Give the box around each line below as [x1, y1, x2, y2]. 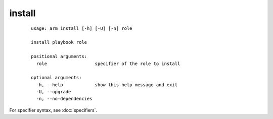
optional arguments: [31, 75, 82, 81]
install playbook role [31, 39, 87, 45]
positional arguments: [31, 53, 87, 59]
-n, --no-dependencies [36, 96, 93, 102]
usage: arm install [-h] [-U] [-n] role [31, 25, 132, 31]
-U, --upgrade [36, 89, 71, 95]
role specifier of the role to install [36, 61, 180, 67]
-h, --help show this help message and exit [36, 82, 178, 88]
